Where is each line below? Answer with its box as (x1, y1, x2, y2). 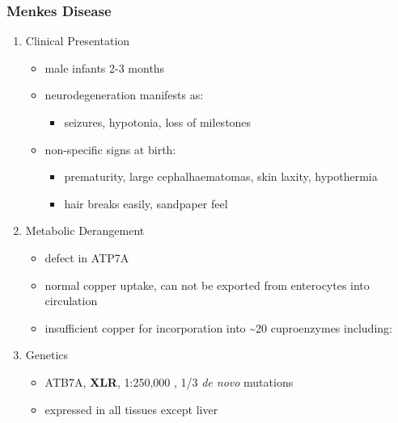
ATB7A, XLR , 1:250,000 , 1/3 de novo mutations (44, 373, 294, 390)
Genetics (25, 346, 69, 363)
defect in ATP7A (44, 249, 129, 266)
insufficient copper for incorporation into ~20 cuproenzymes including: (44, 319, 392, 336)
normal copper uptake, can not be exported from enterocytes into (44, 276, 370, 293)
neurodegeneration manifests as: (44, 86, 204, 103)
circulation (44, 292, 98, 309)
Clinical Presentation (25, 32, 130, 49)
